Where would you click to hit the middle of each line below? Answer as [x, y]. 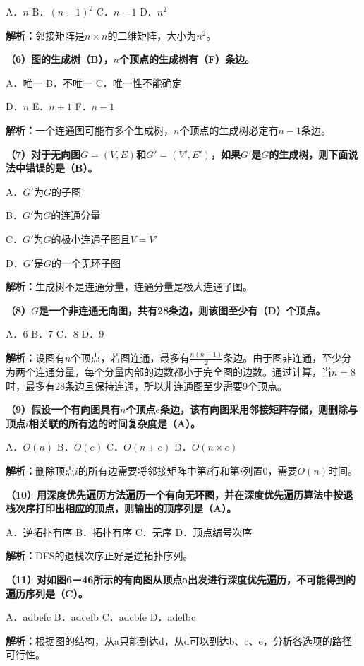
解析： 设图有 [35, 358]
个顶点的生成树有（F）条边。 [187, 59]
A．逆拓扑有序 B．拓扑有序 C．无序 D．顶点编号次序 [129, 531]
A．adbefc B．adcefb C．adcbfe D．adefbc [101, 617]
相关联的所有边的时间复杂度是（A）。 [115, 423]
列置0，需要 [270, 471]
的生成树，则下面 [309, 154]
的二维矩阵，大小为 [152, 35]
